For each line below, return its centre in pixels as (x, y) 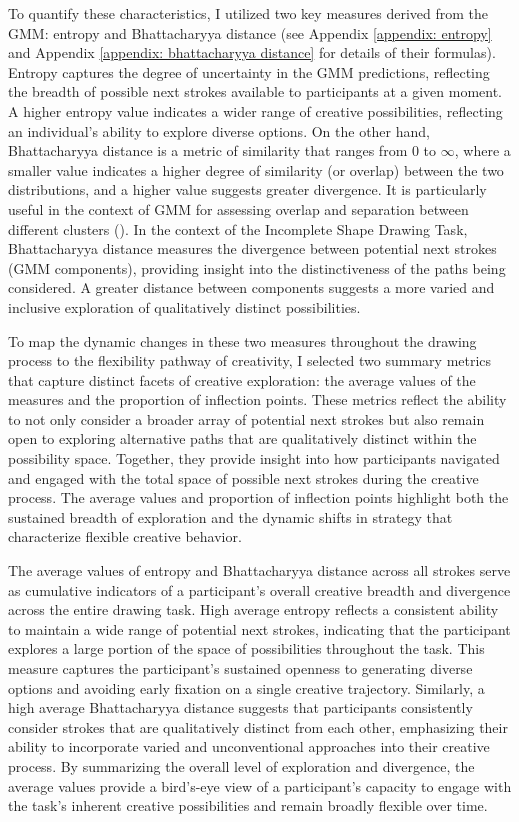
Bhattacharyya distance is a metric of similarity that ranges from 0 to (222, 150)
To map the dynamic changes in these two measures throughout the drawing (242, 340)
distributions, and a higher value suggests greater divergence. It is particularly (247, 189)
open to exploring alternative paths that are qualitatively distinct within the (242, 438)
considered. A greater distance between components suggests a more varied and (251, 287)
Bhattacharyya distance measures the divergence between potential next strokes (252, 248)
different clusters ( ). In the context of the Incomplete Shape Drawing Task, (238, 228)
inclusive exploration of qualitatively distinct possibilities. (184, 306)
